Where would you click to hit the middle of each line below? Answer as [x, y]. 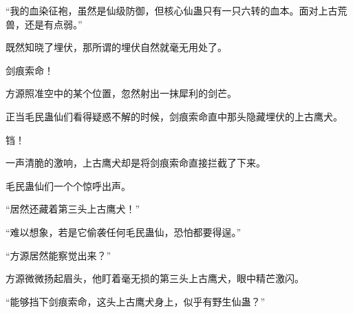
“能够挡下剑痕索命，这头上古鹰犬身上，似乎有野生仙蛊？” [136, 301]
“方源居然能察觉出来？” [58, 255]
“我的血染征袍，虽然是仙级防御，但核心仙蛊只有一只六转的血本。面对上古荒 [176, 10]
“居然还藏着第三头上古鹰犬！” [73, 209]
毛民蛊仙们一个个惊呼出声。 [68, 185]
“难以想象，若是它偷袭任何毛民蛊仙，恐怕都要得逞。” [124, 231]
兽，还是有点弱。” [44, 24]
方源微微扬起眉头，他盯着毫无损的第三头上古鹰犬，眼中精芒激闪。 [155, 278]
